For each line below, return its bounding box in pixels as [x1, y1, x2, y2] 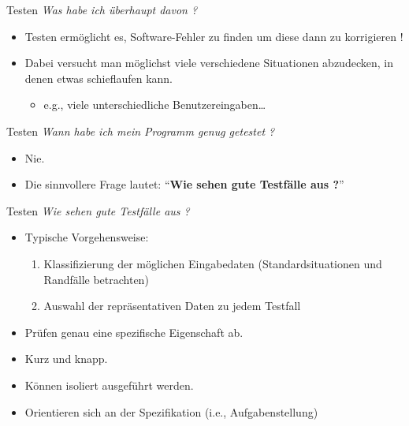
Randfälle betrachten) [43, 271, 149, 287]
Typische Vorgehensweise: [24, 229, 149, 245]
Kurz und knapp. [24, 350, 108, 367]
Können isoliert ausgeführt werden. [24, 376, 194, 393]
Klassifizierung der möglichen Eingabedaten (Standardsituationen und [43, 255, 382, 271]
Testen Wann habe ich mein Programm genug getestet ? [6, 122, 275, 139]
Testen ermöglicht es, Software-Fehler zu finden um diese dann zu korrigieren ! [24, 28, 403, 44]
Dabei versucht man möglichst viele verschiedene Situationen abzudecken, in [24, 54, 393, 71]
